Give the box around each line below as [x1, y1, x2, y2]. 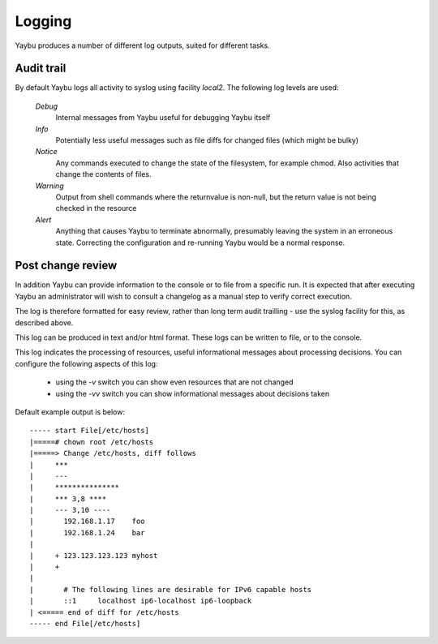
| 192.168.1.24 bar [29, 528, 145, 537]
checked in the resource [55, 204, 137, 213]
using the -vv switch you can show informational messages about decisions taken [55, 389, 330, 398]
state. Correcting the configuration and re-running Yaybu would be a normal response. [55, 238, 346, 247]
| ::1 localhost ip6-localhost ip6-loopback [29, 596, 252, 606]
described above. [15, 317, 74, 328]
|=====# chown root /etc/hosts [29, 437, 154, 446]
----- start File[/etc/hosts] [29, 426, 150, 436]
